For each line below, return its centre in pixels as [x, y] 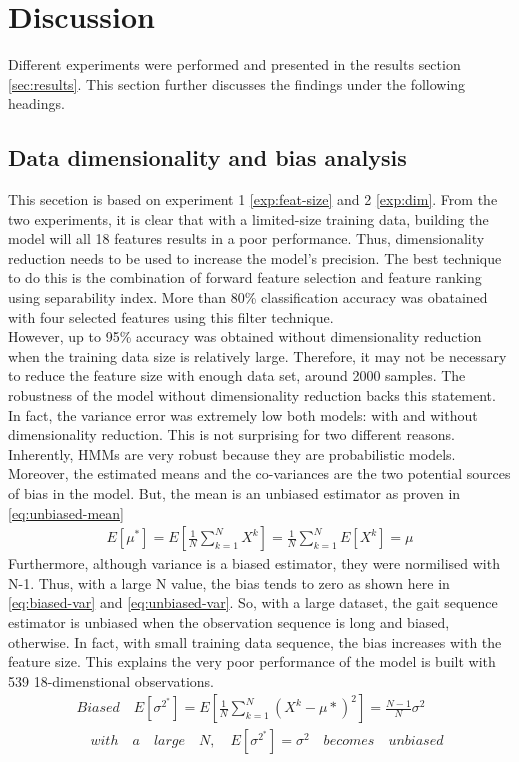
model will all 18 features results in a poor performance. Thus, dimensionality [246, 238]
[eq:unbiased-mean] [66, 512]
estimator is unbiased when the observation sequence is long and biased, [229, 622]
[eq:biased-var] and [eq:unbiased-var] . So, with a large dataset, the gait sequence [253, 602]
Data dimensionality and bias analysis [207, 157]
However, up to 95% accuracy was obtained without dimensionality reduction [245, 336]
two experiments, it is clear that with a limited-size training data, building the [248, 218]
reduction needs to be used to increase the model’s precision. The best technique [255, 257]
